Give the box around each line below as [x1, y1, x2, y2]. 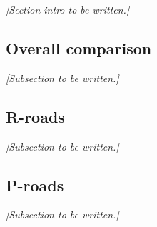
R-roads [6, 105, 65, 127]
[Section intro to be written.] [6, 2, 130, 16]
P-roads [6, 173, 64, 196]
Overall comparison [6, 36, 152, 59]
